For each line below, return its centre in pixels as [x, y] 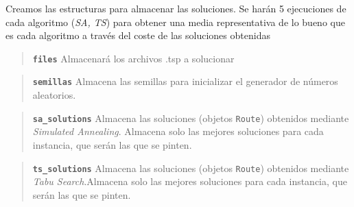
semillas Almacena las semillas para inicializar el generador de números [185, 81]
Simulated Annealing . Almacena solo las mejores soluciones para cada [178, 131]
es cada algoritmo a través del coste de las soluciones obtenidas [138, 35]
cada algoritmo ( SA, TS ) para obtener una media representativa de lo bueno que [175, 22]
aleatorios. [54, 95]
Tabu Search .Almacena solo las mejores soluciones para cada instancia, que [190, 181]
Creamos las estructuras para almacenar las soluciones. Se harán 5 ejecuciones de [176, 8]
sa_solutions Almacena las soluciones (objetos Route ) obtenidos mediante [191, 118]
